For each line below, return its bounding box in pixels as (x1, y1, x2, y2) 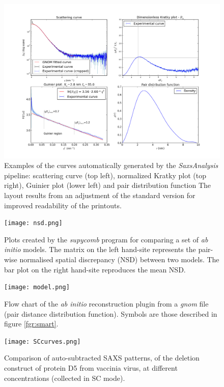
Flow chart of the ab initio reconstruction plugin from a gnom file (4, 298, 209, 309)
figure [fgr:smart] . (4, 318, 59, 329)
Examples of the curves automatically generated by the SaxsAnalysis (4, 160, 218, 171)
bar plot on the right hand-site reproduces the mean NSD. (4, 264, 186, 274)
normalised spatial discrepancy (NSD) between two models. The (19, 254, 219, 265)
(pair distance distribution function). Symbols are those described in (4, 308, 217, 319)
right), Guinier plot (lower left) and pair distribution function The (4, 180, 211, 190)
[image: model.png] (4, 284, 70, 291)
